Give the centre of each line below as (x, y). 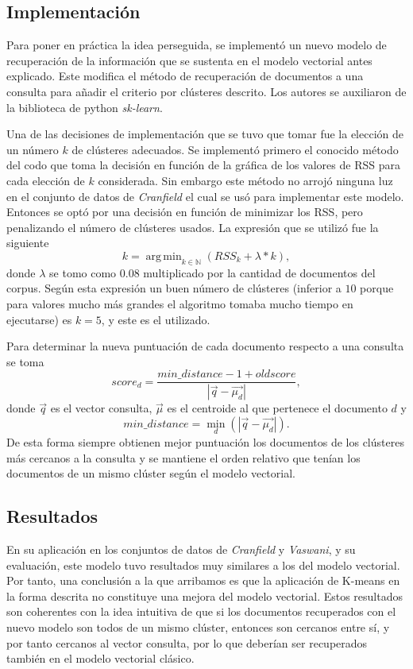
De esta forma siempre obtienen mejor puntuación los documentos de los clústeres (205, 442)
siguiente (28, 243)
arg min (164, 256)
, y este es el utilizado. (156, 319)
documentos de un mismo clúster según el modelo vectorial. (151, 473)
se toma (25, 361)
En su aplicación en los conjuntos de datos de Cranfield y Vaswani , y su (181, 549)
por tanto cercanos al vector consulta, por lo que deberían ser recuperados (187, 642)
